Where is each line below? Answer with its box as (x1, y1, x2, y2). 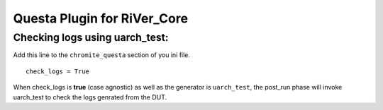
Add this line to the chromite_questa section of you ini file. (13, 51, 191, 59)
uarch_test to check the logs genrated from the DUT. (13, 92, 167, 102)
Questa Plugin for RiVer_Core (13, 11, 188, 26)
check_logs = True (26, 67, 90, 75)
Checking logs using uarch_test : (13, 31, 170, 44)
